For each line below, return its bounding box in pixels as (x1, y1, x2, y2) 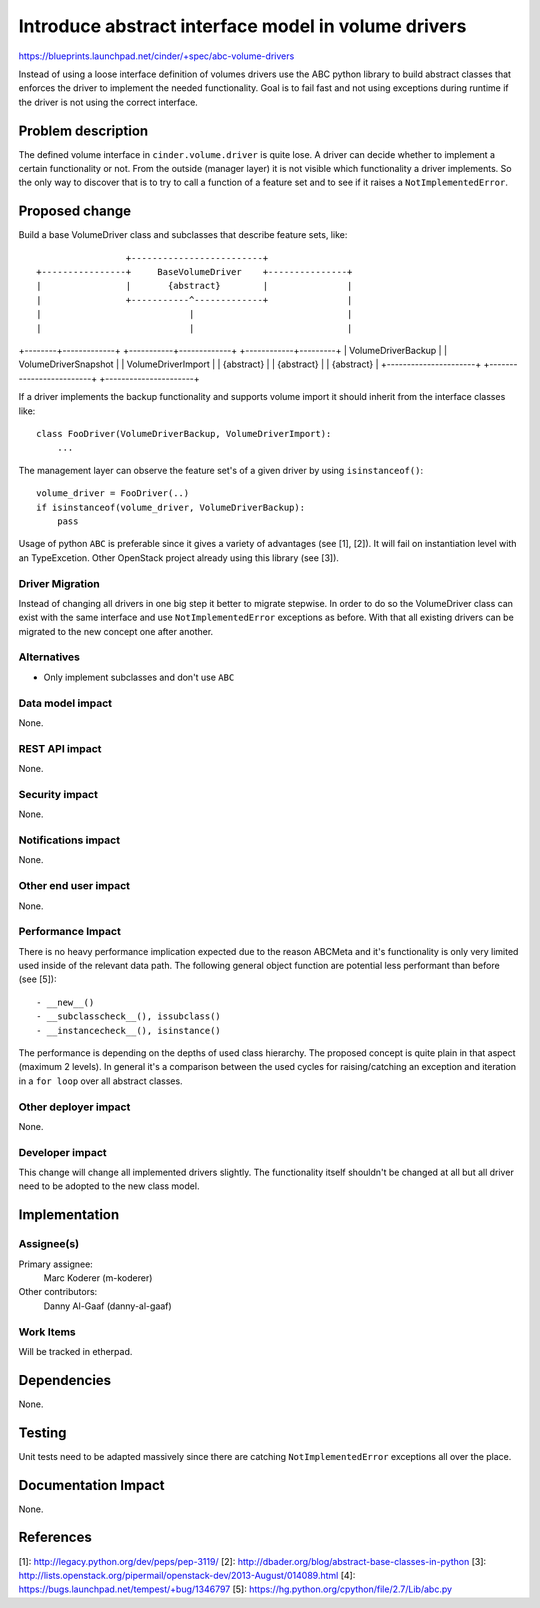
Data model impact (18, 696, 113, 710)
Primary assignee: (18, 1258, 94, 1270)
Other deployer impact (18, 1100, 131, 1114)
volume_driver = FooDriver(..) (36, 488, 190, 499)
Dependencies (18, 1371, 112, 1389)
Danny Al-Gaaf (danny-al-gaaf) (43, 1300, 172, 1312)
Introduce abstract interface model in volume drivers (18, 15, 467, 37)
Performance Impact (18, 925, 122, 939)
